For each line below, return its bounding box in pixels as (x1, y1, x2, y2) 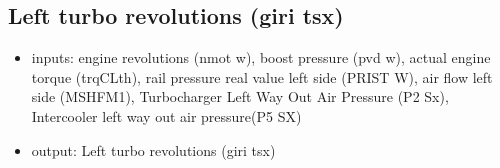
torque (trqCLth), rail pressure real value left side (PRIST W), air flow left (31, 66, 493, 87)
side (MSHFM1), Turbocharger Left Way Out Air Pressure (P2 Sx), (31, 86, 449, 107)
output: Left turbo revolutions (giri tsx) (31, 139, 276, 160)
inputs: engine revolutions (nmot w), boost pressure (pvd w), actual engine (31, 47, 491, 68)
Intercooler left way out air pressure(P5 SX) (31, 105, 302, 126)
